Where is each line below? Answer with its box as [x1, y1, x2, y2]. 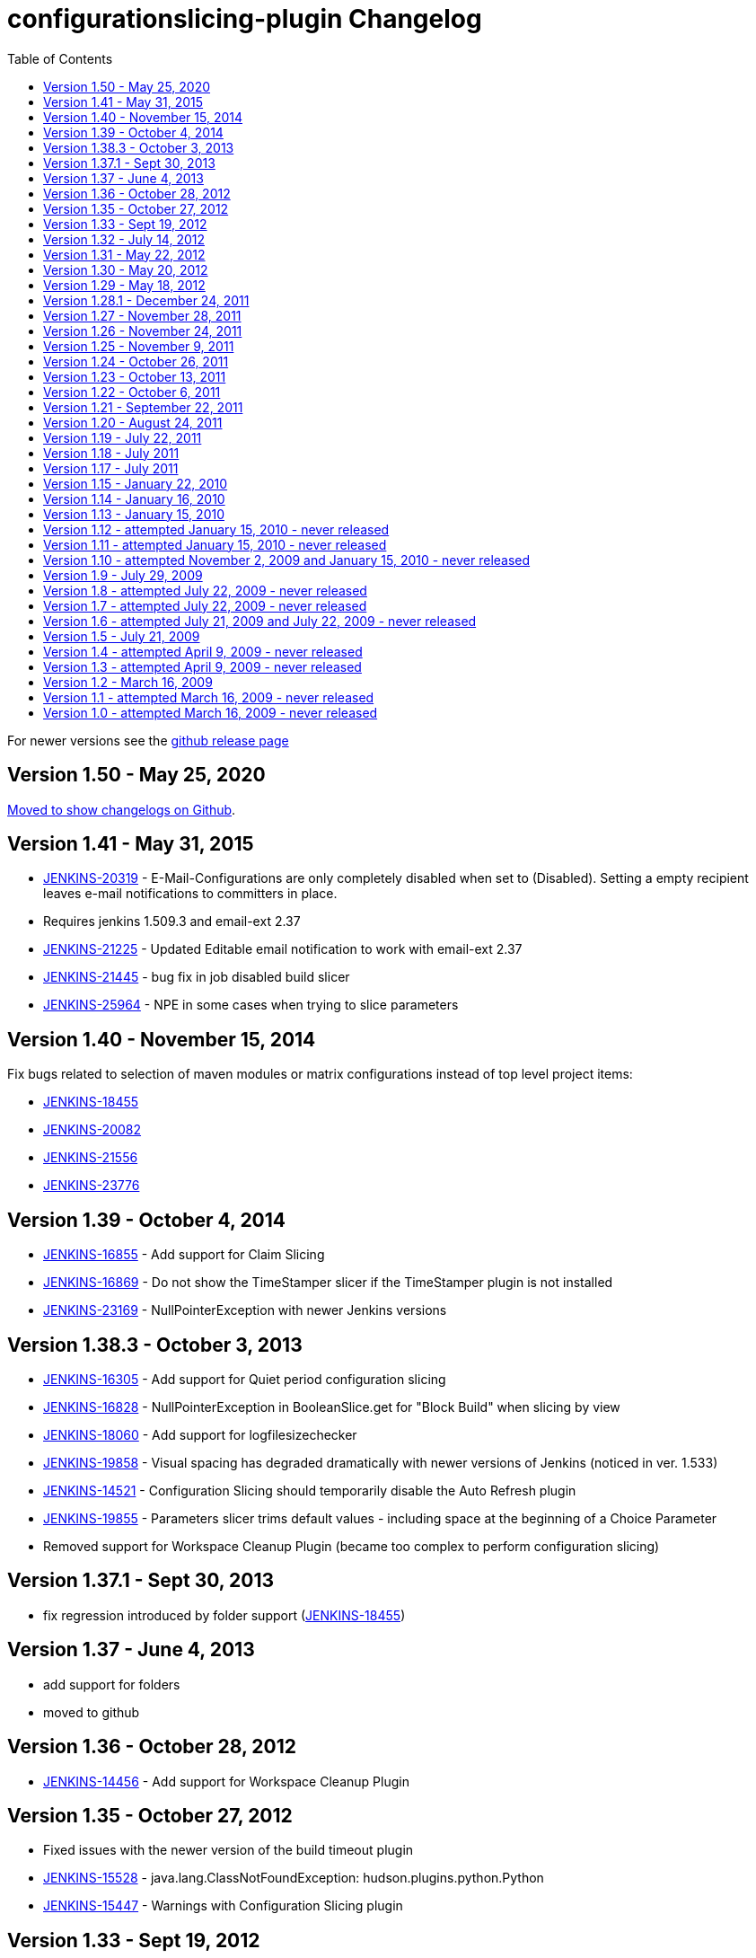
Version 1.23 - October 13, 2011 [43, 368, 226, 384]
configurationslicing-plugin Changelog [7, 4, 482, 34]
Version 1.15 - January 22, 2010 [43, 475, 228, 491]
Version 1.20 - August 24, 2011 [43, 414, 223, 430]
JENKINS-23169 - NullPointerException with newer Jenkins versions [43, 1302, 447, 1319]
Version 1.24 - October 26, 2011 [43, 353, 229, 369]
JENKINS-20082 [43, 1122, 142, 1138]
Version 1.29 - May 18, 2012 [43, 277, 206, 293]
